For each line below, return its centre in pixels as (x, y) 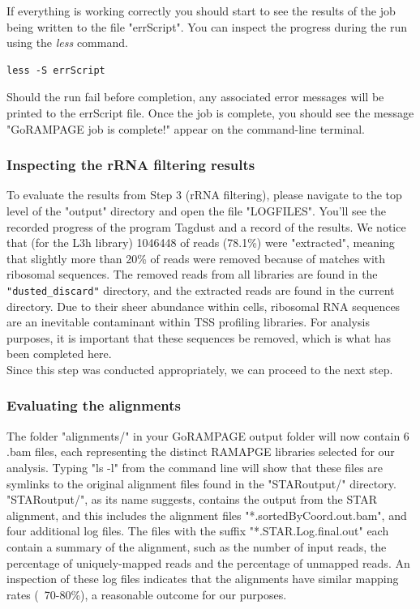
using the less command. (67, 43)
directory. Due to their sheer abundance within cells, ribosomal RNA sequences (204, 306)
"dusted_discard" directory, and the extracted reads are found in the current (201, 290)
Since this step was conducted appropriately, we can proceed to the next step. (200, 369)
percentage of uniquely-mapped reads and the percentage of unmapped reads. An (208, 562)
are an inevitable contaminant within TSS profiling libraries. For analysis (188, 322)
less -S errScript (56, 70)
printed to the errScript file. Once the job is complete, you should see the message (210, 112)
